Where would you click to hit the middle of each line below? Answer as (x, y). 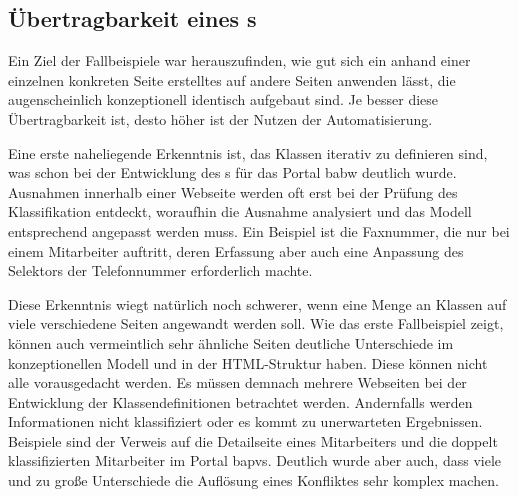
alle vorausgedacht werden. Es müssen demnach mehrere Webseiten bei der (237, 382)
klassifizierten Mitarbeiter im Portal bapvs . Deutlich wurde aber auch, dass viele (254, 460)
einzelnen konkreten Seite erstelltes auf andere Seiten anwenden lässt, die (232, 79)
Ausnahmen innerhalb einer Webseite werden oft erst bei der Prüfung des (233, 191)
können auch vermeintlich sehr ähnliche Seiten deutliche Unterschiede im (231, 342)
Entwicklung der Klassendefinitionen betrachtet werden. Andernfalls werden (240, 401)
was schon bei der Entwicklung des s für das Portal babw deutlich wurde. (232, 172)
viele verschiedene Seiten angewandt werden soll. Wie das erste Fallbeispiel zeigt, (256, 323)
